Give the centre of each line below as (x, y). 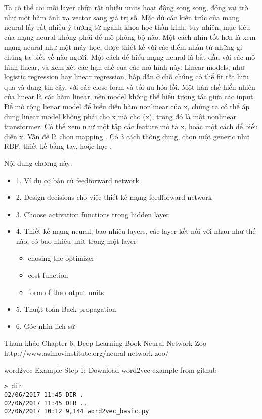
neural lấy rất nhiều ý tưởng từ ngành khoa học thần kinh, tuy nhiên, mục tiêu (127, 27)
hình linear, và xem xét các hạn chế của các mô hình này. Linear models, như (124, 67)
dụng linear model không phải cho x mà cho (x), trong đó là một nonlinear (120, 116)
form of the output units (66, 292)
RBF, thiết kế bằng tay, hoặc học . (58, 146)
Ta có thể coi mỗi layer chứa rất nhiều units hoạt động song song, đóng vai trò (126, 7)
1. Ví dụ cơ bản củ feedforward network (77, 180)
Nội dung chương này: (38, 163)
